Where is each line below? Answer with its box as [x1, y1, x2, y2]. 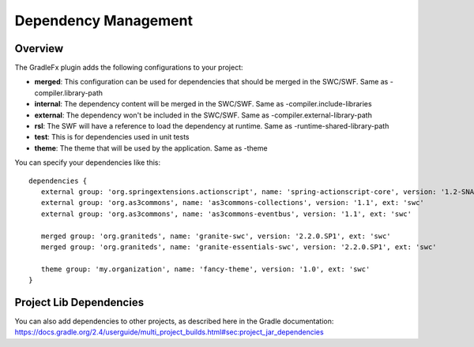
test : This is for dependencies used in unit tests [34, 132, 190, 142]
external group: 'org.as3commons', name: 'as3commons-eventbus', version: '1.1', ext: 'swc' [40, 209, 412, 218]
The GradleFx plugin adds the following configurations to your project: [14, 63, 244, 73]
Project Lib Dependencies [14, 296, 145, 309]
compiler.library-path [34, 88, 103, 98]
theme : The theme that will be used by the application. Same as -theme [34, 143, 268, 153]
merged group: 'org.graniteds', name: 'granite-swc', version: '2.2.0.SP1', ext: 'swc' [40, 231, 391, 241]
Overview [14, 42, 64, 55]
